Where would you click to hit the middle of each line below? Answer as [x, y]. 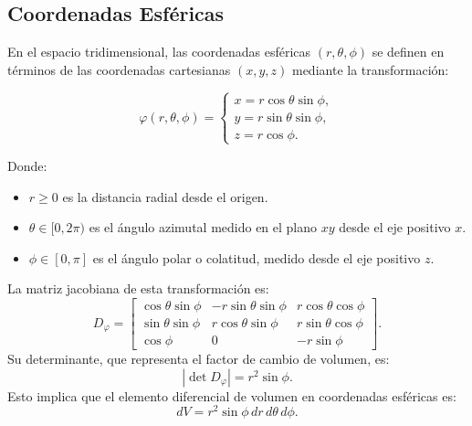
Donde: [27, 165]
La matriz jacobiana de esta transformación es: [138, 288]
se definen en [408, 52]
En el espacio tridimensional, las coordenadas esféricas [159, 52]
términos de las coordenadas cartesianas [119, 69]
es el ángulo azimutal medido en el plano [203, 227]
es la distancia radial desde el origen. [165, 196]
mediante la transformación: [370, 69]
